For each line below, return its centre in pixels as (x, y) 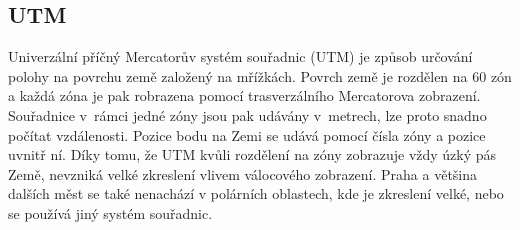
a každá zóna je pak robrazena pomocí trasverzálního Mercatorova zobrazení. (244, 95)
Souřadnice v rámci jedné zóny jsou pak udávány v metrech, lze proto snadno (247, 114)
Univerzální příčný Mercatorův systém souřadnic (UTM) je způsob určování (240, 56)
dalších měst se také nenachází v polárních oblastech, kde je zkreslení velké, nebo (256, 193)
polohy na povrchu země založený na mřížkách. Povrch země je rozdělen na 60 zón (260, 75)
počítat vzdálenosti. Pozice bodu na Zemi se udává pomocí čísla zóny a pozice (247, 134)
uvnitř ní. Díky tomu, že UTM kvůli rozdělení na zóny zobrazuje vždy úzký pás (252, 154)
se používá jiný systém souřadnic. (110, 212)
